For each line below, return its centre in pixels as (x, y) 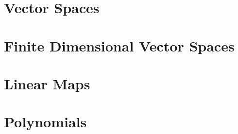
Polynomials (45, 122)
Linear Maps (47, 83)
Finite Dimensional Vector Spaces (119, 45)
